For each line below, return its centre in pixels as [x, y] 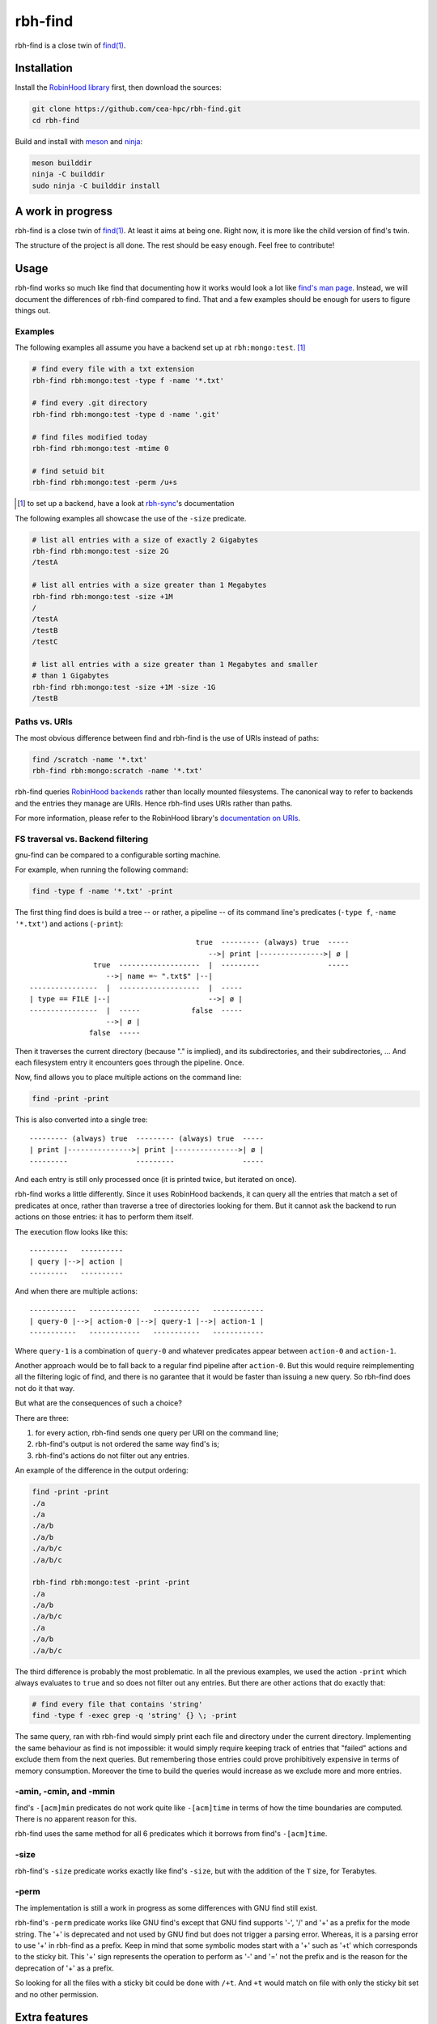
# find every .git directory [90, 403]
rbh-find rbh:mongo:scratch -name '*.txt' [117, 771]
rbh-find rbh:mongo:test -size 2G [100, 551]
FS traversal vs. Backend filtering [82, 839]
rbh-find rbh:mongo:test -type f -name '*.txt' [128, 380]
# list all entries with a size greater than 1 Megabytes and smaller [175, 664]
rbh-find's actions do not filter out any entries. [112, 1455]
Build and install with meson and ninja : [79, 141]
